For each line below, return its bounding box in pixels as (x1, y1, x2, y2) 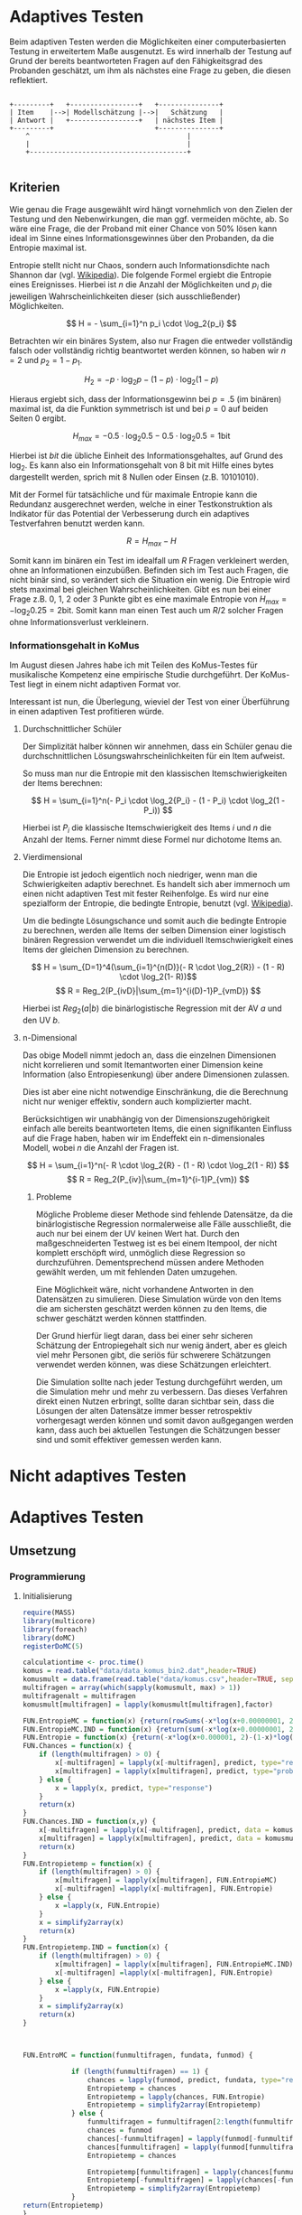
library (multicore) (22, 1616, 96, 1625)
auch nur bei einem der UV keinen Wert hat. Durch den (35, 1229, 241, 1239)
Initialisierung (22, 1591, 73, 1602)
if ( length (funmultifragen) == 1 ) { (70, 2067, 209, 2076)
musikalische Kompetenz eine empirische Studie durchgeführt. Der (9, 669, 259, 680)
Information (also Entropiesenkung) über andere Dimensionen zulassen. (22, 1069, 290, 1080)
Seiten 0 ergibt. (9, 413, 67, 424)
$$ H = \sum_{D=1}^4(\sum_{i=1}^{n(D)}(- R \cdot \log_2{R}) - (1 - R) (31, 962, 286, 973)
